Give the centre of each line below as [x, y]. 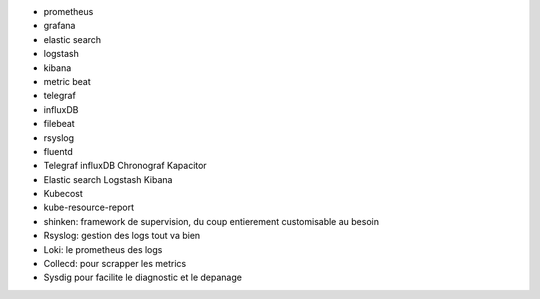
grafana [59, 26]
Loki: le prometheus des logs [103, 249]
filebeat [59, 124]
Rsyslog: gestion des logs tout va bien [122, 236]
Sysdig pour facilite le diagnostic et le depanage [142, 277]
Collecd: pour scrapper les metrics [115, 264]
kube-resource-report [89, 207]
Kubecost [63, 194]
